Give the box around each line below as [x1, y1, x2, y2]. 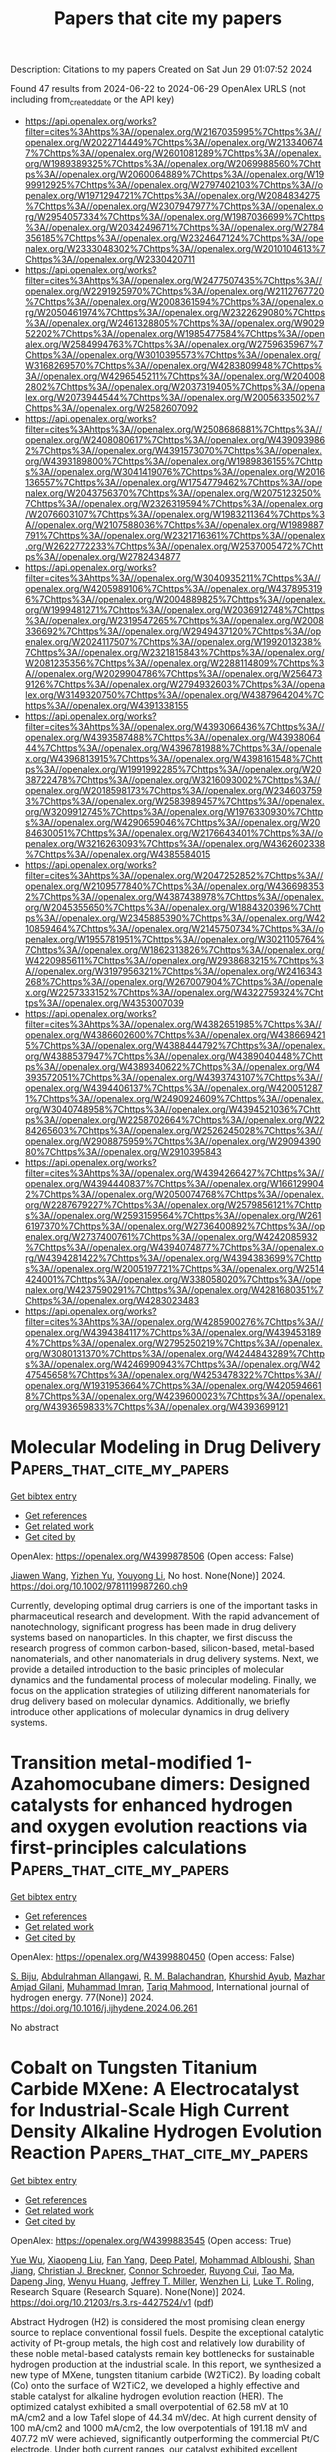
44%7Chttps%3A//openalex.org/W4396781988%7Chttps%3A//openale [24, 742, 322, 754]
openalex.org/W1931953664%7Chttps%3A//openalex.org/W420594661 [24, 1379, 322, 1391]
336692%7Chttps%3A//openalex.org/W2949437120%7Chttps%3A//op [24, 625, 322, 637]
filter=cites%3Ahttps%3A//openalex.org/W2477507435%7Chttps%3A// [24, 274, 323, 286]
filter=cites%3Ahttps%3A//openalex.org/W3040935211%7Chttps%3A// [24, 572, 322, 584]
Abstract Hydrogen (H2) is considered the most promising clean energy [10, 2315, 306, 2327]
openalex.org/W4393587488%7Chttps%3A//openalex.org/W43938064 [24, 731, 322, 743]
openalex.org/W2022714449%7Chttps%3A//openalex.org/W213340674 [24, 136, 323, 148]
